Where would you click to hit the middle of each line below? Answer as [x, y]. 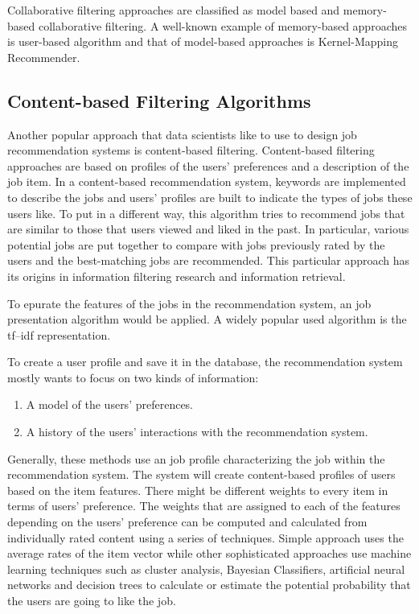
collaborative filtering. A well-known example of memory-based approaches [222, 25]
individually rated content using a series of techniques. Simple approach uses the [205, 537]
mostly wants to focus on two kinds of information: [133, 377]
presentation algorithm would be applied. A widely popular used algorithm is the [207, 319]
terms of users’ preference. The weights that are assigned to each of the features [204, 506]
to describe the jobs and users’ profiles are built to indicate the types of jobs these [210, 197]
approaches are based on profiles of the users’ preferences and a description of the [208, 165]
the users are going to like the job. [92, 601]
